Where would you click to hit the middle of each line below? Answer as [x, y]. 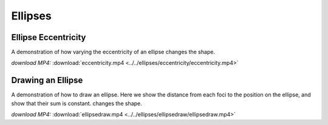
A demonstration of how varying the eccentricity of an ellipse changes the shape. [113, 52]
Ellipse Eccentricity [49, 37]
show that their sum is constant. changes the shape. [77, 103]
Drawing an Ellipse [47, 80]
